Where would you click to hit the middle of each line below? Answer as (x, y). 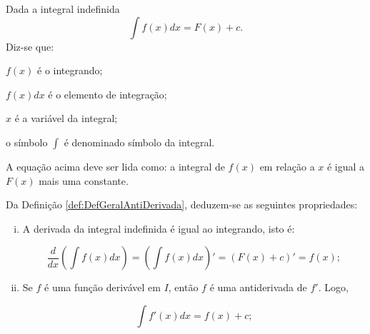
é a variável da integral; (66, 118)
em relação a (287, 166)
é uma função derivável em (102, 287)
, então (183, 287)
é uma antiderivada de (258, 287)
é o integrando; (70, 70)
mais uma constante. (84, 180)
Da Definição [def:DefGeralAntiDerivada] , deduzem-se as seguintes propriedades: (182, 204)
